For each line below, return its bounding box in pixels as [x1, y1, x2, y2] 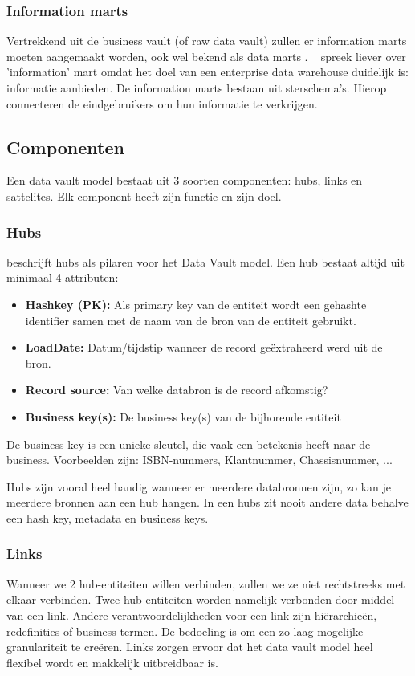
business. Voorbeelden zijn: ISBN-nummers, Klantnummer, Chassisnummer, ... [6, 451, 393, 468]
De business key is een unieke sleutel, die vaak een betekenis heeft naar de [6, 435, 371, 452]
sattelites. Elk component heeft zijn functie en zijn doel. [6, 187, 282, 204]
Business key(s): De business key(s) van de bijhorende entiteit [25, 408, 341, 425]
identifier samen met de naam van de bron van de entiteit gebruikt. [25, 312, 356, 328]
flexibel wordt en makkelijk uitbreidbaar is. [6, 654, 218, 670]
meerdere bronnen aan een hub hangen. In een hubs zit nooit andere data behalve [6, 494, 409, 511]
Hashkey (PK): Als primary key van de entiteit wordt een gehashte [25, 295, 367, 312]
